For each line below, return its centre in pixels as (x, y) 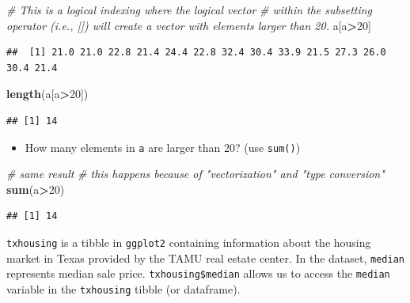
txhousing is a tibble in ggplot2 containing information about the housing (189, 242)
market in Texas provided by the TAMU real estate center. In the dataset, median (205, 258)
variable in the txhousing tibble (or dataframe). (123, 288)
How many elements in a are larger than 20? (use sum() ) (163, 147)
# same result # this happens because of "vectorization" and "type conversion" (196, 174)
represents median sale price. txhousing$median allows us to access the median (198, 273)
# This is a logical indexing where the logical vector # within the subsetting (190, 9)
